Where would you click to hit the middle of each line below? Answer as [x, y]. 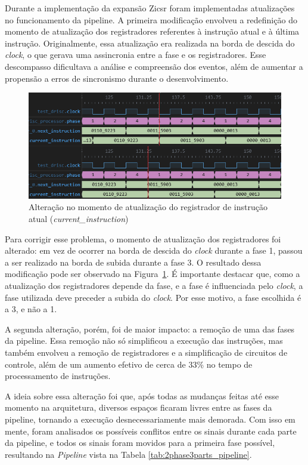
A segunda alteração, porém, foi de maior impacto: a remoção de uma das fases [150, 329]
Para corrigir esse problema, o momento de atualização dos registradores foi [143, 238]
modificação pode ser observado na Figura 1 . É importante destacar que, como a [153, 274]
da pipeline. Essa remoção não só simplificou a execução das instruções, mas [144, 341]
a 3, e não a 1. [31, 309]
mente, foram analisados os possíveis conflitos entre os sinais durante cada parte [151, 431]
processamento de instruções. [58, 376]
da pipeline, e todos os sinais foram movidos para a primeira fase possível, [140, 443]
